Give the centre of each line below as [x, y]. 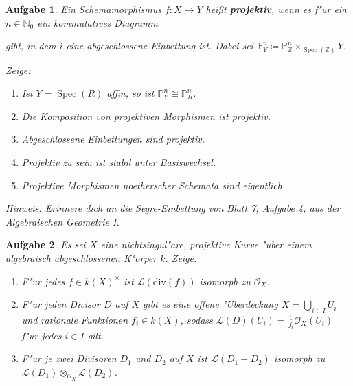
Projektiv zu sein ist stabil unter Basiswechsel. [119, 162]
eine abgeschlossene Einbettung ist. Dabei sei [160, 46]
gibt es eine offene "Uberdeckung [210, 304]
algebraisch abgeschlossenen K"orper [81, 258]
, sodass [196, 320]
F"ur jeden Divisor [61, 304]
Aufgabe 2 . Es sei [46, 244]
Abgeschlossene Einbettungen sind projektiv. [113, 139]
